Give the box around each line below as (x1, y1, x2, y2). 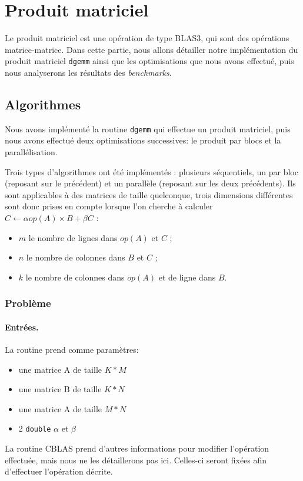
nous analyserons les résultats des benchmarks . (5, 66, 172, 78)
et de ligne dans (158, 270, 216, 283)
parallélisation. (5, 146, 58, 158)
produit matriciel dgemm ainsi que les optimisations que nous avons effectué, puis (5, 55, 294, 67)
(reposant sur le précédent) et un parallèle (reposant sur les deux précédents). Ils (5, 177, 296, 189)
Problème (5, 296, 51, 310)
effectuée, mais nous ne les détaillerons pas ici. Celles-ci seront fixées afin (5, 453, 267, 466)
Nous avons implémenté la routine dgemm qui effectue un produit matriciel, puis (5, 122, 291, 135)
